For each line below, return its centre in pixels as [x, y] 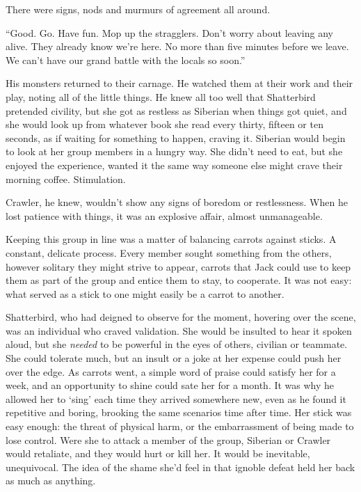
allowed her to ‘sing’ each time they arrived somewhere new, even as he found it [176, 398]
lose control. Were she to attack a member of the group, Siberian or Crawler [168, 439]
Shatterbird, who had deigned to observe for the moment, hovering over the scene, [181, 317]
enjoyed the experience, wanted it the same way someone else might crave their [174, 165]
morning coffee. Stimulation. [66, 178]
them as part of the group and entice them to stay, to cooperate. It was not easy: [179, 280]
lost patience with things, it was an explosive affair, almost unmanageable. [164, 215]
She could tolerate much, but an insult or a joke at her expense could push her [174, 358]
